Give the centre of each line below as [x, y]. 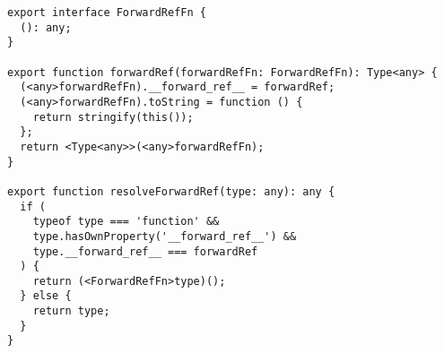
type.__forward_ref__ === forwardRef [145, 251]
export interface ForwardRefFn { [107, 13]
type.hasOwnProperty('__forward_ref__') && [165, 236]
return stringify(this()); [113, 117]
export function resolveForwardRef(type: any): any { [171, 191]
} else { [46, 296]
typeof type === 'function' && [126, 222]
